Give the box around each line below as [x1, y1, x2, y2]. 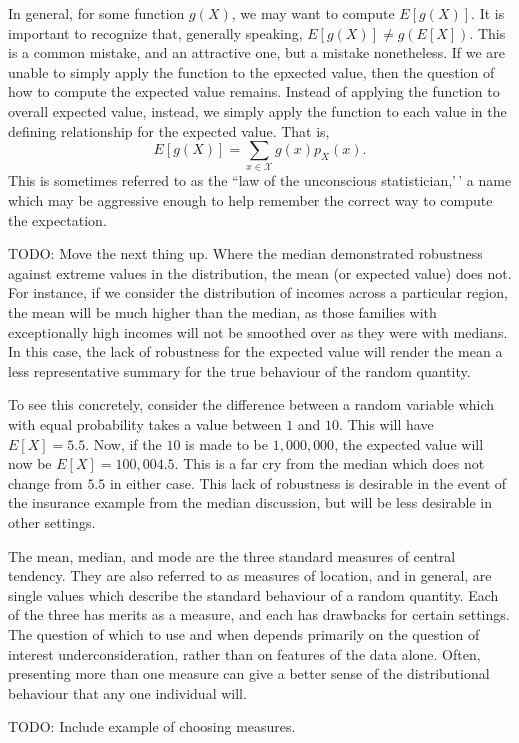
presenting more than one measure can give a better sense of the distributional [8, 663, 490, 684]
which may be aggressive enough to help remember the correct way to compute [8, 190, 493, 211]
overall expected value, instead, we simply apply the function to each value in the [8, 100, 507, 121]
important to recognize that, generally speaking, [8, 22, 303, 43]
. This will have [339, 414, 434, 435]
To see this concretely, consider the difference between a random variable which [8, 394, 495, 415]
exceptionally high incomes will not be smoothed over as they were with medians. [8, 321, 508, 342]
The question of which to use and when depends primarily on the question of [8, 623, 480, 644]
